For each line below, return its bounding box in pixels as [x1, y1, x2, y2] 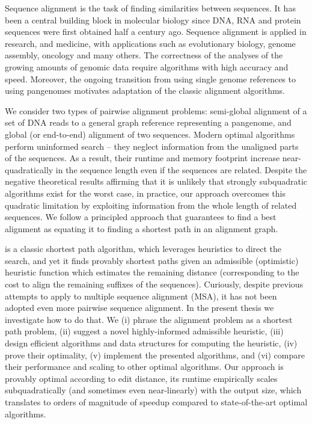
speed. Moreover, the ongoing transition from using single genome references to [5, 72, 296, 85]
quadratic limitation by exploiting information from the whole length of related [5, 198, 297, 211]
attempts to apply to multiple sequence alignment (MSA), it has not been [5, 289, 277, 302]
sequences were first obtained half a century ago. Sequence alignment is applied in [5, 25, 307, 38]
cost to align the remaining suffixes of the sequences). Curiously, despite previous [5, 278, 304, 290]
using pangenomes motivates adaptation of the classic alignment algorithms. [5, 84, 285, 97]
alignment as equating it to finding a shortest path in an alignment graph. [5, 222, 278, 235]
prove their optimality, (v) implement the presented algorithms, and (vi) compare [5, 348, 305, 361]
